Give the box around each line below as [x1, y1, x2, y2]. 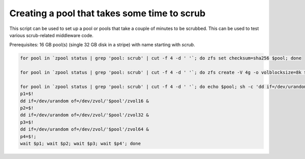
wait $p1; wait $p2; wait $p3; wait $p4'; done [20, 141, 141, 146]
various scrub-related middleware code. [9, 32, 94, 38]
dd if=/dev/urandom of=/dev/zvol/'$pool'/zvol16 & [20, 98, 149, 104]
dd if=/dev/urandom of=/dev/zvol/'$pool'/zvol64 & [20, 126, 149, 132]
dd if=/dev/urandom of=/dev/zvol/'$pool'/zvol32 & [20, 112, 149, 118]
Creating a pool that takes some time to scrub [9, 8, 206, 19]
